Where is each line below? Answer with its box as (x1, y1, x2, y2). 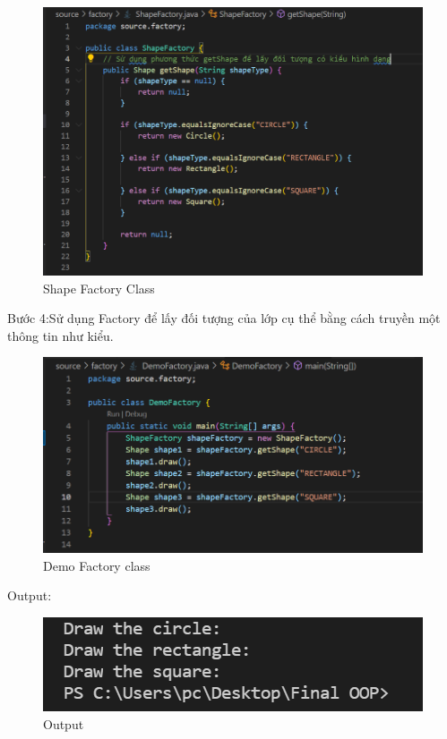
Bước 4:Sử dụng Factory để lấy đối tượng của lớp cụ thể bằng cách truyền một (7, 309, 441, 327)
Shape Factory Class (43, 278, 155, 297)
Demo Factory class (43, 556, 150, 574)
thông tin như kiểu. (7, 326, 114, 344)
